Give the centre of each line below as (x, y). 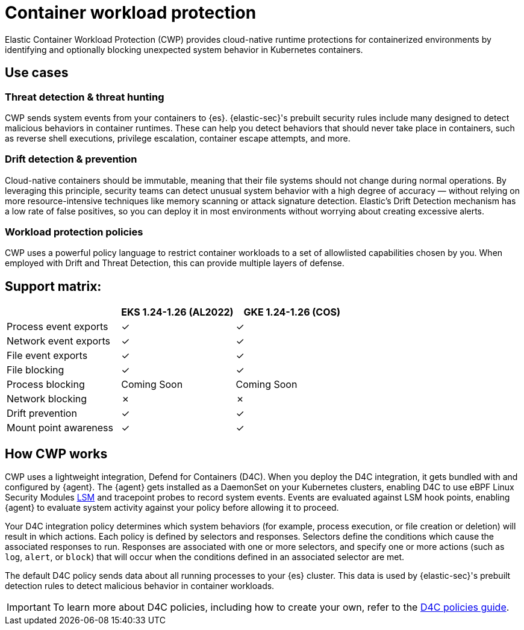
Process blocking (46, 385)
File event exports (47, 356)
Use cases (37, 73)
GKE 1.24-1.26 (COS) (292, 312)
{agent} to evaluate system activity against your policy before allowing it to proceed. (172, 508)
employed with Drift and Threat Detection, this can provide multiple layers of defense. (175, 263)
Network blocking (47, 399)
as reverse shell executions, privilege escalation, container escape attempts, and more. (178, 138)
